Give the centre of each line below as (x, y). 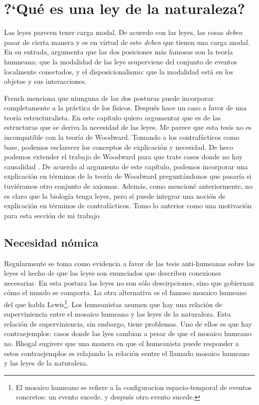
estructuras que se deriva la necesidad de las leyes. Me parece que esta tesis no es (128, 127)
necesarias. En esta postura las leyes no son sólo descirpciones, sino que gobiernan (129, 282)
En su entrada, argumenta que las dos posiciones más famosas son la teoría (119, 52)
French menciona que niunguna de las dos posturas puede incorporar (109, 98)
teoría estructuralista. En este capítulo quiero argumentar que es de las (113, 117)
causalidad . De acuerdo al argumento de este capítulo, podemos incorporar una (126, 166)
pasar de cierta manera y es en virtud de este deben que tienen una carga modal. (127, 42)
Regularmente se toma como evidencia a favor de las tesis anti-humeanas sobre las (129, 263)
